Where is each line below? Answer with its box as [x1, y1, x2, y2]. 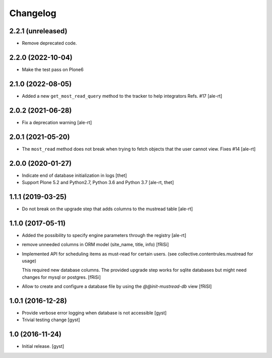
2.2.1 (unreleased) [9, 27, 67, 35]
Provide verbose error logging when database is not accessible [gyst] [22, 310, 167, 316]
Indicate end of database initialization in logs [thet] [22, 172, 127, 178]
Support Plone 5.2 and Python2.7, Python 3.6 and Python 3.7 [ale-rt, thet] [22, 179, 174, 185]
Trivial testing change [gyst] [22, 317, 80, 323]
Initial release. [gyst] [22, 343, 64, 349]
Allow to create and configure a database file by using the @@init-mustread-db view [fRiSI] [22, 283, 212, 289]
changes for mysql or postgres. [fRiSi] [22, 274, 101, 280]
